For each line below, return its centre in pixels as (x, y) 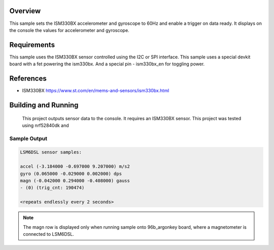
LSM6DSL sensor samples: (51, 152)
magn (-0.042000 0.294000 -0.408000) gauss (75, 181)
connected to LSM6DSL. (49, 234)
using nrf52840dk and (46, 125)
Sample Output (28, 138)
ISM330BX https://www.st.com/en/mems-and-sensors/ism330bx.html (96, 91)
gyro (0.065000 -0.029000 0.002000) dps (71, 173)
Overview (25, 11)
